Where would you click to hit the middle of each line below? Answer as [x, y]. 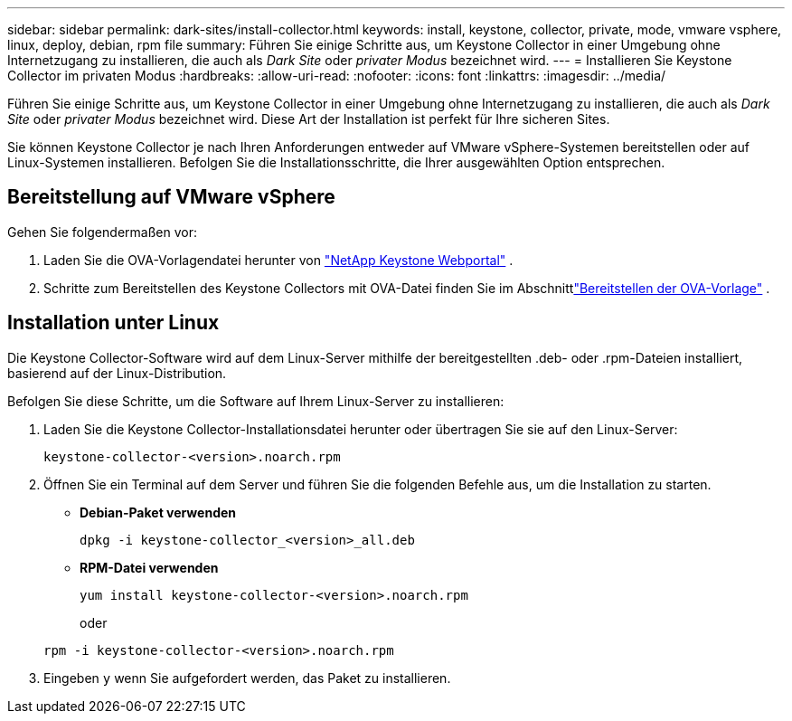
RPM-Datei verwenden [149, 567]
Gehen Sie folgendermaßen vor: [102, 232]
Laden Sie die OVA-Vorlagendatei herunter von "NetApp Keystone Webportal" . [278, 260]
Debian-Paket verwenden [158, 512]
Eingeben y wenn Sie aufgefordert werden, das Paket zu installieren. [247, 678]
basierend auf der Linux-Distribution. [117, 373]
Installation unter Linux [113, 323]
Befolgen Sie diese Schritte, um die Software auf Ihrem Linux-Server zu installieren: [256, 401]
